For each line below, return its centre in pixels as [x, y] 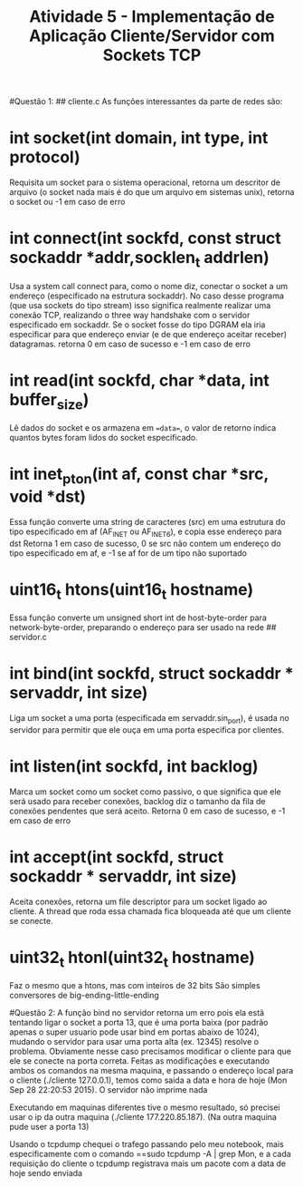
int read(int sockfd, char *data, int [139, 380]
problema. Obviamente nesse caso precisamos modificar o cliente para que [151, 1051]
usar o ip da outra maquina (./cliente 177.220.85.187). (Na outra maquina [143, 1117]
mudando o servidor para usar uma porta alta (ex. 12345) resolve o [134, 1042]
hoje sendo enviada [46, 1173]
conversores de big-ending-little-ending [85, 996]
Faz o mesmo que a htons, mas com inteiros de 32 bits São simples [135, 986]
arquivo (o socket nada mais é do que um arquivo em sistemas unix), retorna [152, 192]
